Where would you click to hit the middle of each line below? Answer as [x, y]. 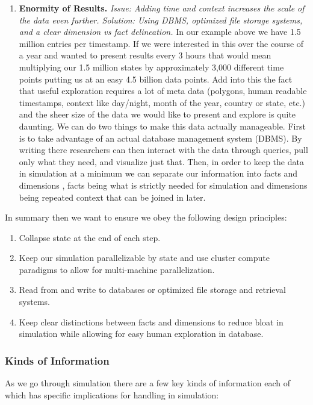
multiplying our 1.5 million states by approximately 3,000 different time [151, 67]
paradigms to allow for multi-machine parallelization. [117, 269]
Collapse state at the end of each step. [90, 237]
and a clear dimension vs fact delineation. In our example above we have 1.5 [160, 32]
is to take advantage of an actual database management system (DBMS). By [160, 138]
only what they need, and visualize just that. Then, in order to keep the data [161, 161]
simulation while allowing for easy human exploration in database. [141, 334]
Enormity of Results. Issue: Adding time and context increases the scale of [162, 8]
